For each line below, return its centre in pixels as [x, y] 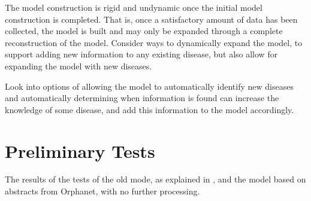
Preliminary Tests [80, 150]
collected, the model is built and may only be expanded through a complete [144, 31]
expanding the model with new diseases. [78, 66]
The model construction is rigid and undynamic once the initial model [134, 7]
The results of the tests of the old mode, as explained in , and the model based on [155, 179]
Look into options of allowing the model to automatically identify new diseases [149, 86]
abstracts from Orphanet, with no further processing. [102, 191]
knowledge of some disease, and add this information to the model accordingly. [150, 109]
